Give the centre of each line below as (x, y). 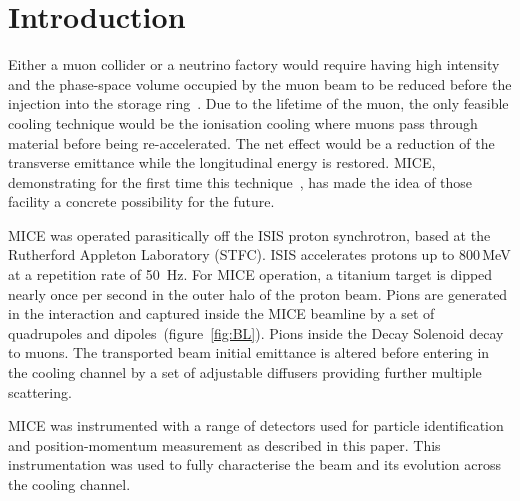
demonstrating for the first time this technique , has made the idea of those (240, 181)
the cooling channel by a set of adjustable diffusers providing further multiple (245, 372)
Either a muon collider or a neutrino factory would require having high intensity (254, 64)
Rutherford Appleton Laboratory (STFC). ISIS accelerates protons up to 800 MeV (259, 254)
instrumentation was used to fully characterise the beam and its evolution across (255, 464)
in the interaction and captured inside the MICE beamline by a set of (221, 313)
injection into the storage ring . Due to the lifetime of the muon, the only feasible (258, 103)
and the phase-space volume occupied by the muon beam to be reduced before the (260, 83)
